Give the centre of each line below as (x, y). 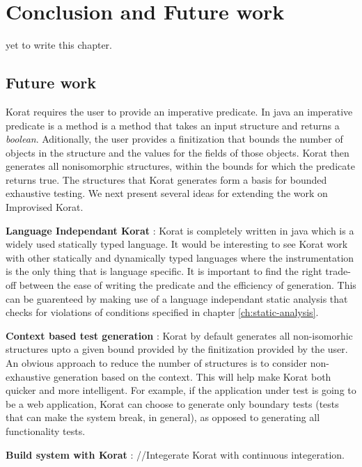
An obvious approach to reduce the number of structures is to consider (157, 363)
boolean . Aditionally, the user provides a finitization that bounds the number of (174, 139)
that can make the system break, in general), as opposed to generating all (163, 417)
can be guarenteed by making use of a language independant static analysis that (177, 298)
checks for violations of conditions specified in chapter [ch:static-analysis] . (162, 312)
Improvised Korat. (45, 207)
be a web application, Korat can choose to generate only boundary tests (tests (172, 403)
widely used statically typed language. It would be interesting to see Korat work (177, 244)
